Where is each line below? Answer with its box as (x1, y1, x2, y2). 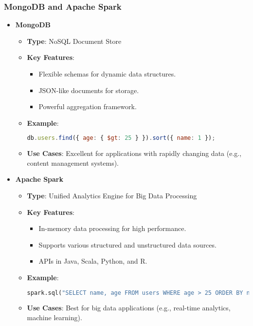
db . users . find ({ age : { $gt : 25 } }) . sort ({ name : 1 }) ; (27, 134, 216, 142)
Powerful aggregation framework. (38, 101, 137, 112)
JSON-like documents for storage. (38, 85, 139, 95)
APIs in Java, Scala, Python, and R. (38, 256, 147, 266)
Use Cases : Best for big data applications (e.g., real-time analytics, (27, 303, 231, 313)
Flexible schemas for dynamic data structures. (38, 69, 176, 78)
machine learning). (27, 312, 82, 323)
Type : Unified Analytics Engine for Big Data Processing (27, 191, 197, 201)
